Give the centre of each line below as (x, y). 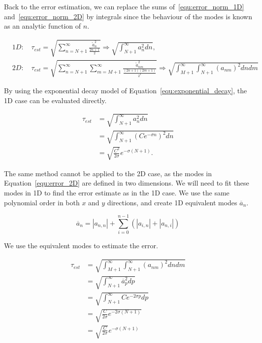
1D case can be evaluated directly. (55, 100)
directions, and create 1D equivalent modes (172, 202)
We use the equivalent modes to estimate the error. (81, 246)
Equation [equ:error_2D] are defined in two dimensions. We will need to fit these (127, 183)
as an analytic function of (43, 26)
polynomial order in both (42, 202)
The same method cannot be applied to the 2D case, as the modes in (108, 173)
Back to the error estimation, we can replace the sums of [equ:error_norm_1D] (124, 6)
